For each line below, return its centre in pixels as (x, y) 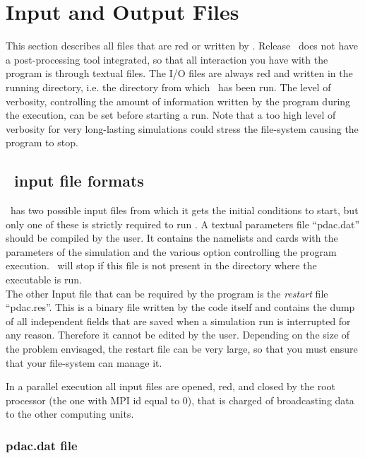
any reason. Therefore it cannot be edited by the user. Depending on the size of (178, 335)
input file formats (79, 181)
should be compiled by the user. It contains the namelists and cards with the (172, 238)
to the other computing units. (70, 414)
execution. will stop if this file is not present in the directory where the (161, 265)
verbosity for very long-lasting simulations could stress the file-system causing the (182, 128)
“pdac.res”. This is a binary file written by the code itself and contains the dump (180, 307)
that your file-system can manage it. (84, 362)
